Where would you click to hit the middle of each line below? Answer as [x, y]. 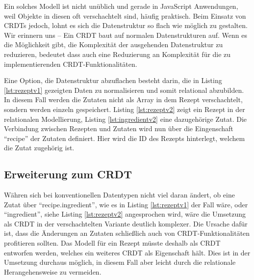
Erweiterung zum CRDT [68, 174]
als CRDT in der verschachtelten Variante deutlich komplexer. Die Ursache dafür [126, 223]
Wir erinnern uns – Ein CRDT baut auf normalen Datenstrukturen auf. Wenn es [126, 35]
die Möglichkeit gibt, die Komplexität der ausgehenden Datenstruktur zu [114, 44]
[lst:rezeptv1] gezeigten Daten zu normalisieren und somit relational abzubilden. [124, 90]
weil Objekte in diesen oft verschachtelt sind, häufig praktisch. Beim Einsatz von [125, 15]
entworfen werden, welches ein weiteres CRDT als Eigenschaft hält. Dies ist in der [127, 252]
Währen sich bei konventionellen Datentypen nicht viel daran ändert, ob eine [119, 195]
